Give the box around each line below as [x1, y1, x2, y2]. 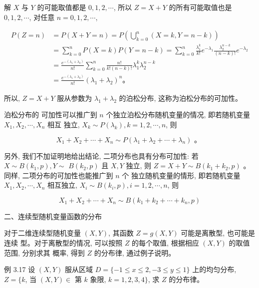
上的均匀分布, [192, 264, 237, 275]
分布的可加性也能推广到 [36, 170, 113, 180]
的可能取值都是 [37, 2, 86, 12]
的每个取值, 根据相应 [132, 238, 199, 248]
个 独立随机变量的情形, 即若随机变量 [122, 170, 241, 180]
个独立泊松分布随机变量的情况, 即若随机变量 [106, 109, 250, 120]
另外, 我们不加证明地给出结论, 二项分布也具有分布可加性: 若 [4, 150, 199, 161]
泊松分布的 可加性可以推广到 [4, 109, 97, 120]
